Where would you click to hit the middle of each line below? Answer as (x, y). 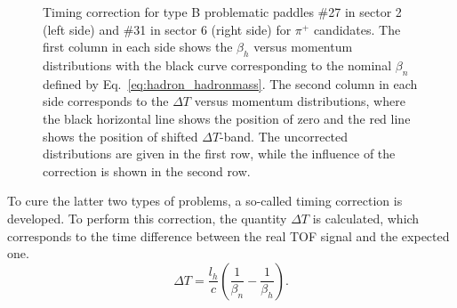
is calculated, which (366, 218)
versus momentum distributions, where (300, 101)
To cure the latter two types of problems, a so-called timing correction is (205, 201)
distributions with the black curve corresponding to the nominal (217, 65)
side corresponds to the (106, 101)
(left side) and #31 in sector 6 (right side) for (167, 29)
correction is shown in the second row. (147, 170)
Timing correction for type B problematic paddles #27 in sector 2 (222, 12)
